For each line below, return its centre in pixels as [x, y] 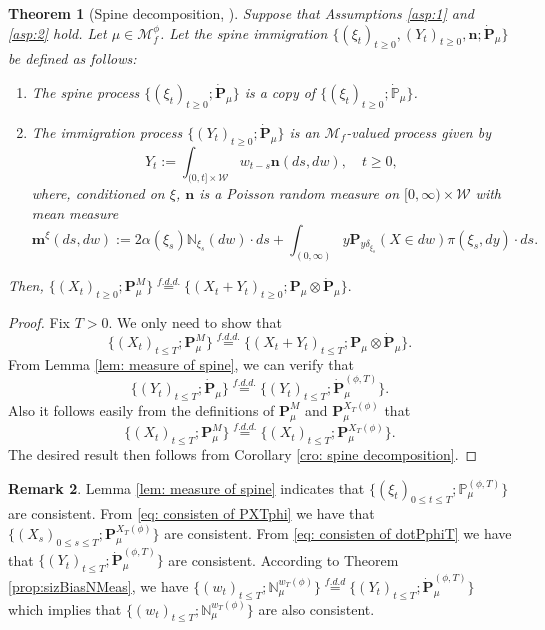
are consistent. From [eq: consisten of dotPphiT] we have [338, 532]
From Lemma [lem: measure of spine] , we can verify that [181, 363]
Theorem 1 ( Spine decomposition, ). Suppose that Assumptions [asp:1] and [241, 13]
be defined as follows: [72, 58]
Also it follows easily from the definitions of [141, 409]
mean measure [75, 212]
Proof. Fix [39, 322]
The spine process [85, 91]
